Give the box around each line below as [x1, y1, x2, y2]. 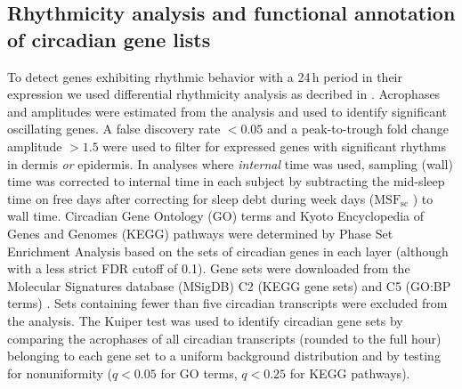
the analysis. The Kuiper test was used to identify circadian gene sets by [7, 311, 403, 329]
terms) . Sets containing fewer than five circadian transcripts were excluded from [7, 294, 448, 312]
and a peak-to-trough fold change [267, 119, 449, 138]
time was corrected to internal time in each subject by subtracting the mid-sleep [7, 172, 445, 190]
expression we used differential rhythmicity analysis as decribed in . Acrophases [7, 85, 441, 103]
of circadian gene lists [7, 25, 211, 53]
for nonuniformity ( [7, 363, 112, 382]
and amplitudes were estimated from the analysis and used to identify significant [7, 101, 448, 120]
